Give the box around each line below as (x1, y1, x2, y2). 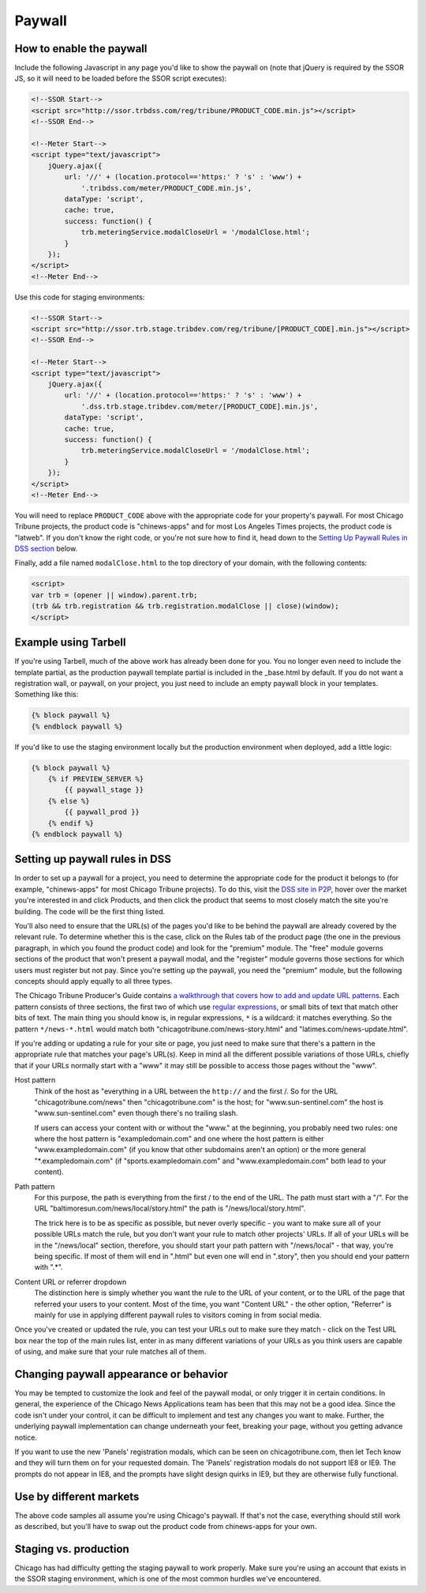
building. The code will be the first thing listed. (14, 906, 166, 916)
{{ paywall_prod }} (64, 808, 140, 817)
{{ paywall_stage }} (64, 785, 144, 794)
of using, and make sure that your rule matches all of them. (14, 1347, 207, 1357)
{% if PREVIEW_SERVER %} (47, 774, 144, 784)
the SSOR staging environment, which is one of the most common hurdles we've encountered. (14, 1574, 321, 1584)
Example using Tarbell (14, 636, 126, 650)
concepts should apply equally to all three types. (14, 976, 173, 985)
